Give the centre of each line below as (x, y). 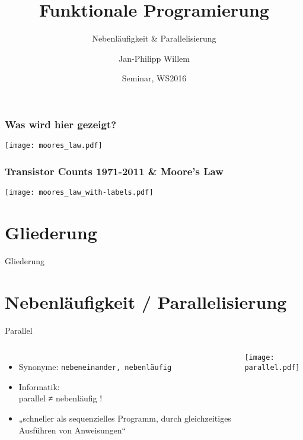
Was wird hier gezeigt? (61, 124)
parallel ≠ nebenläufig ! (60, 398)
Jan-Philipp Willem (154, 58)
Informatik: (39, 386)
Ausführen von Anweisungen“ (72, 430)
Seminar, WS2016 (154, 78)
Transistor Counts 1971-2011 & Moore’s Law (114, 171)
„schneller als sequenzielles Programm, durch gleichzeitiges (125, 418)
